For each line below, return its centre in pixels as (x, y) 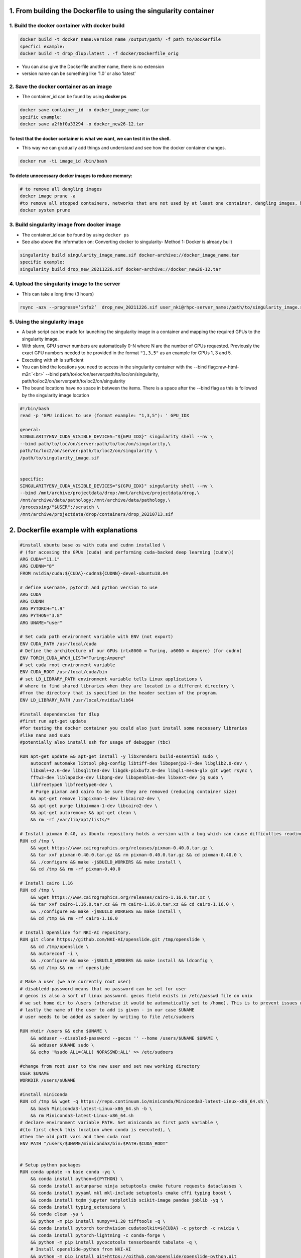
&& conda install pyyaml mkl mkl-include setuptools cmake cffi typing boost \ (131, 1193)
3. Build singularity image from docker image (65, 225)
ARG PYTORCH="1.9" (42, 608)
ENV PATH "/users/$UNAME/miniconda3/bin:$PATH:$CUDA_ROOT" (94, 1144)
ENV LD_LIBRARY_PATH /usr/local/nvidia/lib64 (77, 700)
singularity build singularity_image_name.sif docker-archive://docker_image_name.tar (130, 255)
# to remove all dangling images (61, 189)
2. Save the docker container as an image (61, 87)
